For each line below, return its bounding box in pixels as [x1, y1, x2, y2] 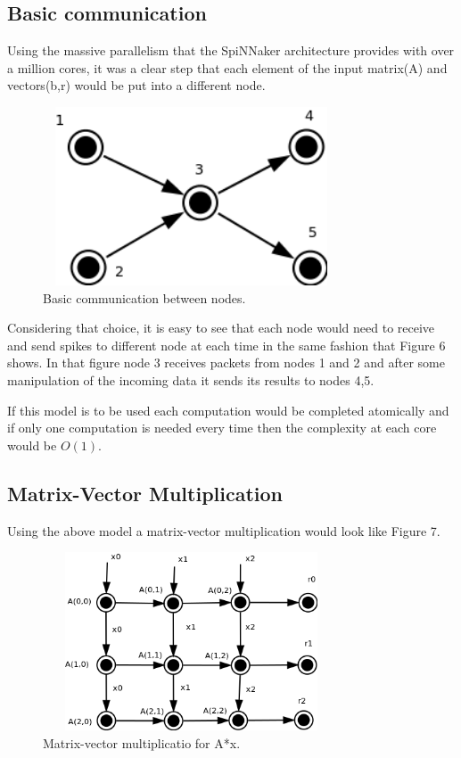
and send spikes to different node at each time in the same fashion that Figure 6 [7, 335, 446, 354]
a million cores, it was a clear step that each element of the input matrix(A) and [7, 58, 448, 77]
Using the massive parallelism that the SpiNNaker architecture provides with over [7, 41, 455, 60]
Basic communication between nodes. [43, 288, 246, 307]
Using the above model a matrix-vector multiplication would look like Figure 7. [7, 521, 440, 540]
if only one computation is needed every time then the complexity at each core [7, 418, 437, 437]
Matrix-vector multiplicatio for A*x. [43, 733, 241, 752]
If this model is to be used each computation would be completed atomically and [7, 400, 449, 419]
